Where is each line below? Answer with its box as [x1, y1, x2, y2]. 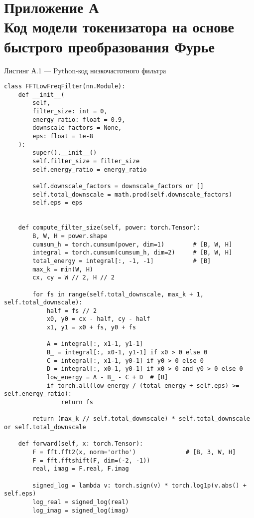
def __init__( [18, 91, 65, 98]
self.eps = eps [32, 199, 83, 207]
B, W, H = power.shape [32, 232, 108, 240]
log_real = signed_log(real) [32, 498, 129, 506]
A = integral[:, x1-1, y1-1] [46, 340, 143, 348]
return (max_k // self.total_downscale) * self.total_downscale [32, 415, 250, 423]
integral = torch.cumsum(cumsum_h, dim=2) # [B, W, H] [32, 249, 233, 257]
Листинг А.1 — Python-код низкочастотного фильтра [4, 65, 166, 75]
